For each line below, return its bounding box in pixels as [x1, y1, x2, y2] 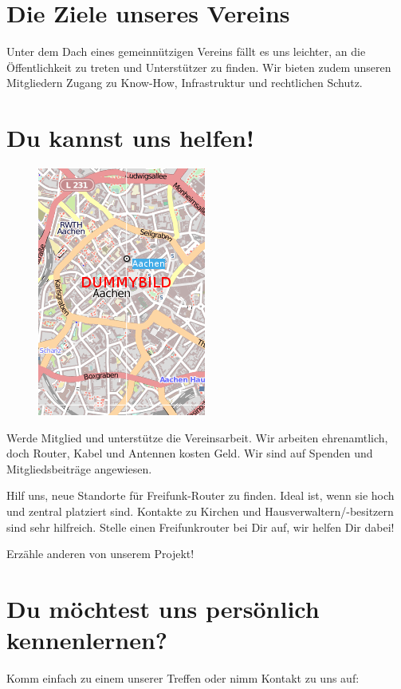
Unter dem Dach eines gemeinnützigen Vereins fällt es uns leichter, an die [6, 43, 366, 60]
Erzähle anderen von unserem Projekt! [6, 545, 195, 562]
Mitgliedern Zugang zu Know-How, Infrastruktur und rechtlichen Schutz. [6, 74, 363, 91]
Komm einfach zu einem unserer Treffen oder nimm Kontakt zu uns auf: [6, 670, 360, 687]
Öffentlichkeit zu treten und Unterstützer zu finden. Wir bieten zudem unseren [6, 58, 391, 75]
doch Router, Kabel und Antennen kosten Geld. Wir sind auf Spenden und [6, 445, 373, 461]
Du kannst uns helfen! [6, 121, 254, 154]
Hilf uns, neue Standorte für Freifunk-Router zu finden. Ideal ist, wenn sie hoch [6, 487, 395, 504]
